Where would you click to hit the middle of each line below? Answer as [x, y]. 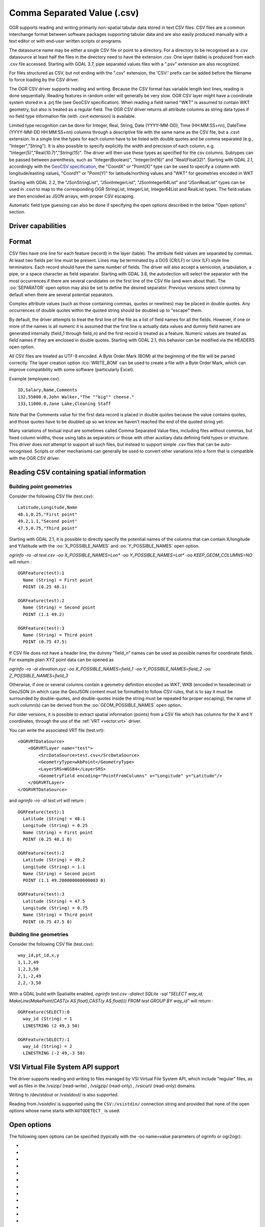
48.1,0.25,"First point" [48, 514]
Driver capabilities [38, 226]
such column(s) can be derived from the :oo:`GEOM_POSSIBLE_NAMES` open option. [95, 705]
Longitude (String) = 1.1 [54, 867]
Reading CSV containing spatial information [78, 472]
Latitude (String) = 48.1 [54, 819]
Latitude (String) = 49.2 [54, 860]
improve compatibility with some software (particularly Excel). [72, 370]
